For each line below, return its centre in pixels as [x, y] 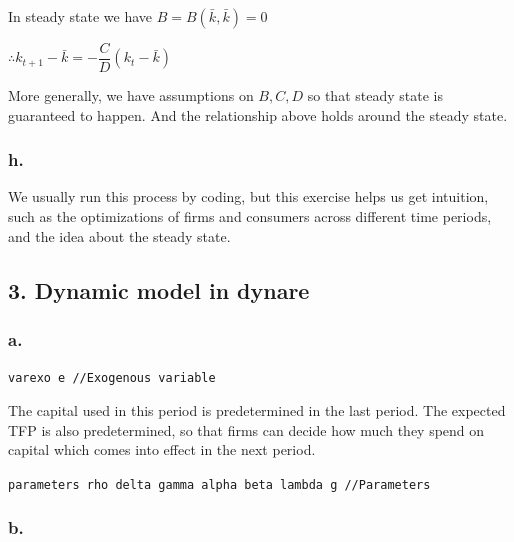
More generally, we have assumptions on [131, 95]
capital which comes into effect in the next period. [162, 449]
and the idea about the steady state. [119, 235]
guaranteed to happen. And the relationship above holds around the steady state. [258, 114]
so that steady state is [375, 95]
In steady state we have [80, 16]
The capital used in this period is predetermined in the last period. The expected [257, 409]
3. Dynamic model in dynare [159, 289]
